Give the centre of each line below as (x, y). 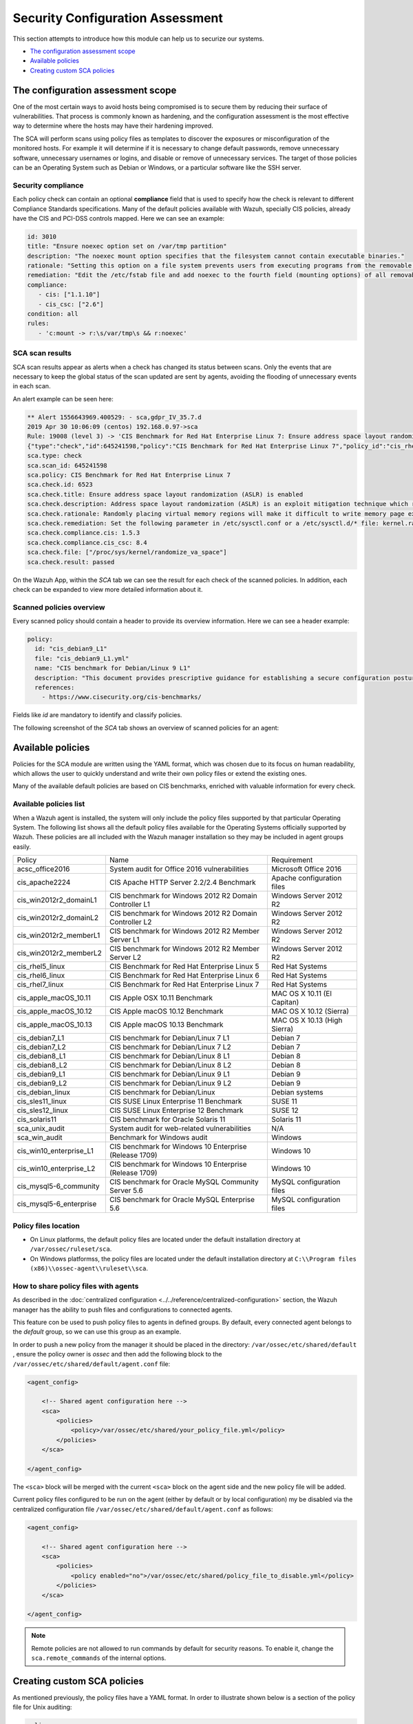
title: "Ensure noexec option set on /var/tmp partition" (127, 246)
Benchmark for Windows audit (158, 1138)
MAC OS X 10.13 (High (307, 1021)
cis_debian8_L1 (41, 1056)
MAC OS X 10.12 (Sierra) (310, 1012)
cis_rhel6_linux (41, 976)
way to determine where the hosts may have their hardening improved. (113, 126)
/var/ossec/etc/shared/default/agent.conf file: (92, 1364)
